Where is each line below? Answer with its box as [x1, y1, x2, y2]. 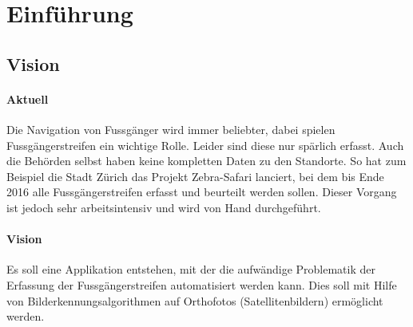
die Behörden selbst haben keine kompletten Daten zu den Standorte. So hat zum [6, 152, 407, 169]
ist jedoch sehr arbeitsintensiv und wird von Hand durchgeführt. [6, 199, 321, 215]
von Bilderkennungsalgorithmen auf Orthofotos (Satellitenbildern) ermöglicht [6, 292, 383, 309]
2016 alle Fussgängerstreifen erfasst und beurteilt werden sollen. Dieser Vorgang [6, 183, 397, 200]
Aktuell [6, 90, 49, 107]
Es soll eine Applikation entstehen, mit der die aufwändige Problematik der [6, 261, 375, 278]
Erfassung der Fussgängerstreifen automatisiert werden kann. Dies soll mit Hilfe [6, 276, 397, 293]
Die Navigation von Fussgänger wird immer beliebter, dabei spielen [6, 120, 336, 137]
